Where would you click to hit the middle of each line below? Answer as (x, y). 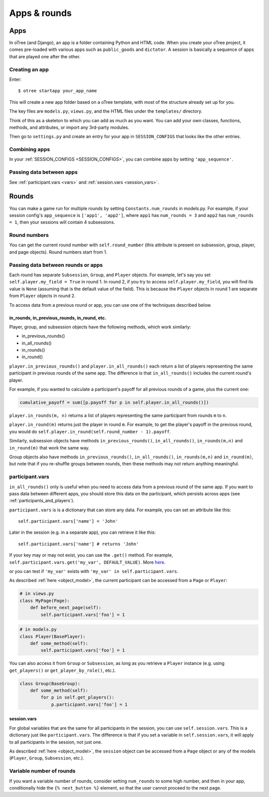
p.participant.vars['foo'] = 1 (89, 704)
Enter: (15, 79)
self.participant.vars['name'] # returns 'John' (78, 544)
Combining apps (30, 150)
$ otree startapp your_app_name (58, 91)
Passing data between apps (44, 172)
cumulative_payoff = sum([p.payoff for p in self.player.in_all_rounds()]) (114, 402)
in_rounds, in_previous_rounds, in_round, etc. (58, 318)
